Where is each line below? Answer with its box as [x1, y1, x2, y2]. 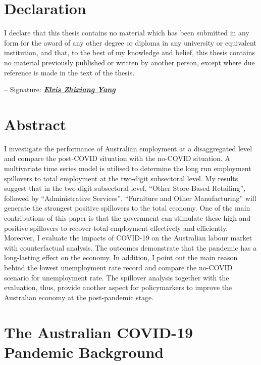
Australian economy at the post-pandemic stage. [4, 292, 154, 302]
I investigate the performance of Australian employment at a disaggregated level [4, 143, 252, 153]
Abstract [4, 113, 67, 134]
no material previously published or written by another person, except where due [4, 57, 255, 67]
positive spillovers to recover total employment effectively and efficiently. [4, 222, 228, 233]
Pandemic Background [4, 341, 164, 362]
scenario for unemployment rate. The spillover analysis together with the [4, 272, 229, 282]
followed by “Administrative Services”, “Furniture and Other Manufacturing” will [4, 192, 256, 203]
